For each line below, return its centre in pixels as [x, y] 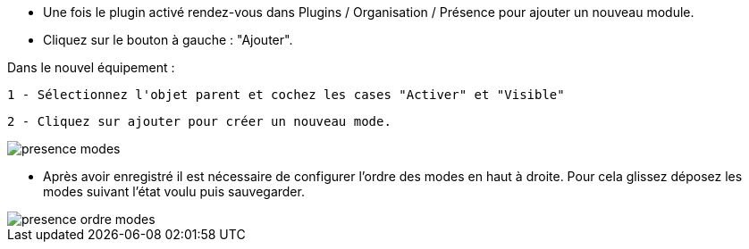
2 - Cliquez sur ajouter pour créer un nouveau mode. [199, 121]
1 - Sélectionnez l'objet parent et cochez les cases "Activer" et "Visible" [286, 95]
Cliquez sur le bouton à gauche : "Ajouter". [168, 40]
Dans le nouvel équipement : [91, 67]
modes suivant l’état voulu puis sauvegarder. [174, 191]
